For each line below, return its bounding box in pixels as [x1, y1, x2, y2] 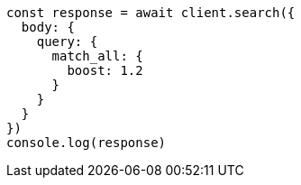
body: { [21, 20, 75, 34]
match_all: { [51, 49, 143, 63]
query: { [36, 34, 98, 49]
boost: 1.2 [67, 63, 143, 78]
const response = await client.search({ [6, 5, 296, 20]
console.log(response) [6, 135, 167, 150]
